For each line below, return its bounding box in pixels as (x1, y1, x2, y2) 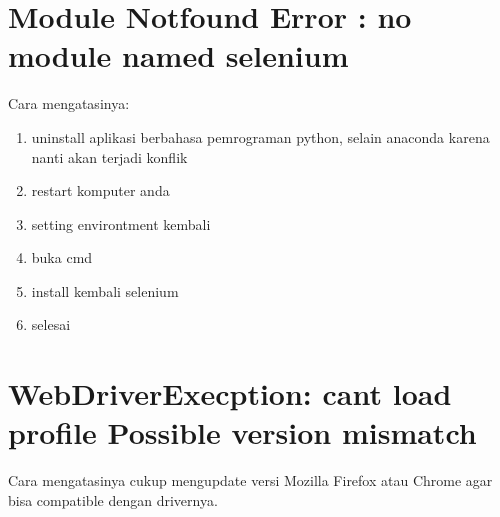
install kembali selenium (31, 280, 179, 301)
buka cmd (31, 247, 93, 268)
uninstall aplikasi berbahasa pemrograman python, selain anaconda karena (31, 126, 490, 147)
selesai (31, 314, 71, 335)
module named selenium (8, 35, 349, 76)
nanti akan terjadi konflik (31, 146, 188, 167)
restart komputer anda (31, 180, 170, 201)
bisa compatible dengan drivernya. (8, 489, 218, 510)
